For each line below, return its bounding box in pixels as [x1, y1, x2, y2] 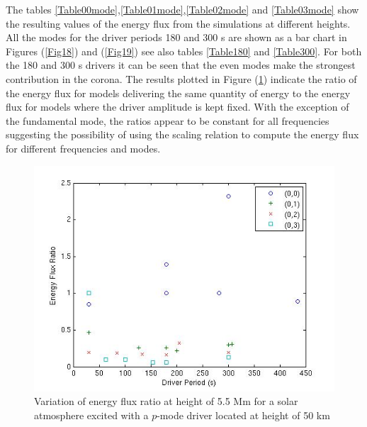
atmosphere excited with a [34, 407, 149, 422]
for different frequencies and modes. [6, 140, 161, 155]
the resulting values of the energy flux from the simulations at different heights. [6, 16, 351, 30]
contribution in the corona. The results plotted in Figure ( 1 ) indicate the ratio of [6, 71, 357, 86]
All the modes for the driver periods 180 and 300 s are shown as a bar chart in [6, 30, 347, 45]
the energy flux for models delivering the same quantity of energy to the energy [6, 85, 351, 100]
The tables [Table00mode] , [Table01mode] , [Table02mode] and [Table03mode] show [6, 2, 359, 16]
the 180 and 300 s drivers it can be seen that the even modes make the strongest [6, 57, 356, 72]
